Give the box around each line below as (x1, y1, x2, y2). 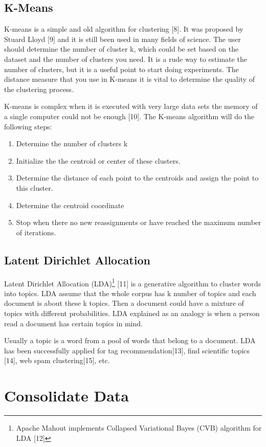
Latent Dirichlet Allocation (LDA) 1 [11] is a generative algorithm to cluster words (4, 276, 261, 288)
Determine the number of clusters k (16, 138, 128, 149)
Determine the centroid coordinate (16, 199, 124, 210)
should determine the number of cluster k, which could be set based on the (4, 43, 239, 54)
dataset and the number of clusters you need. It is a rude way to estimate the (4, 53, 247, 64)
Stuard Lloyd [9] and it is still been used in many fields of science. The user (4, 33, 241, 44)
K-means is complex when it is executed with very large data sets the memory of (4, 101, 258, 111)
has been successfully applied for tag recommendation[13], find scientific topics (4, 345, 250, 355)
